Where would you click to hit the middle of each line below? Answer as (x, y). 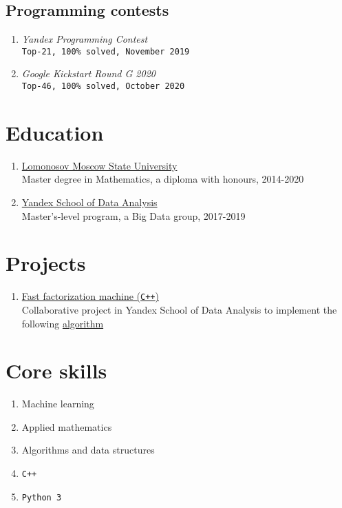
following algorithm (63, 323)
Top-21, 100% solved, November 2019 (106, 51)
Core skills (56, 370)
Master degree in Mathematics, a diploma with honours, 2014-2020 (163, 179)
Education (55, 132)
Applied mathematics (67, 426)
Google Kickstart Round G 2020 (88, 73)
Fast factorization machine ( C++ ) (90, 296)
